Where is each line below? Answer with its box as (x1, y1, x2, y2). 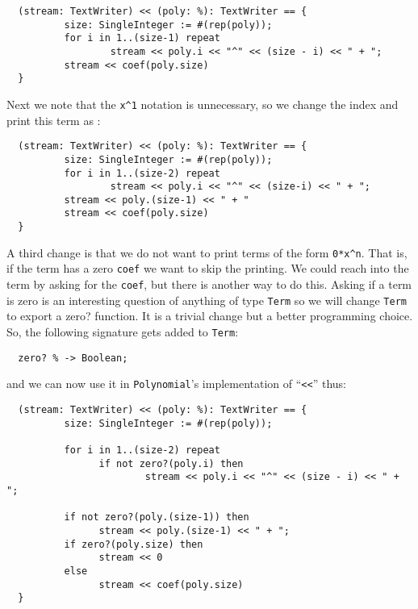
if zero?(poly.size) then (64, 538, 203, 550)
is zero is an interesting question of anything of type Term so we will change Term (6, 291, 407, 308)
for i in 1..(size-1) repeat (64, 32, 220, 44)
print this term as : (6, 111, 101, 128)
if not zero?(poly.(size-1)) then (64, 511, 249, 523)
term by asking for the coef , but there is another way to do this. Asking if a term (6, 276, 412, 293)
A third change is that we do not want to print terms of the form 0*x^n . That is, (6, 244, 408, 261)
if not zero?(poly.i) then (98, 457, 244, 469)
